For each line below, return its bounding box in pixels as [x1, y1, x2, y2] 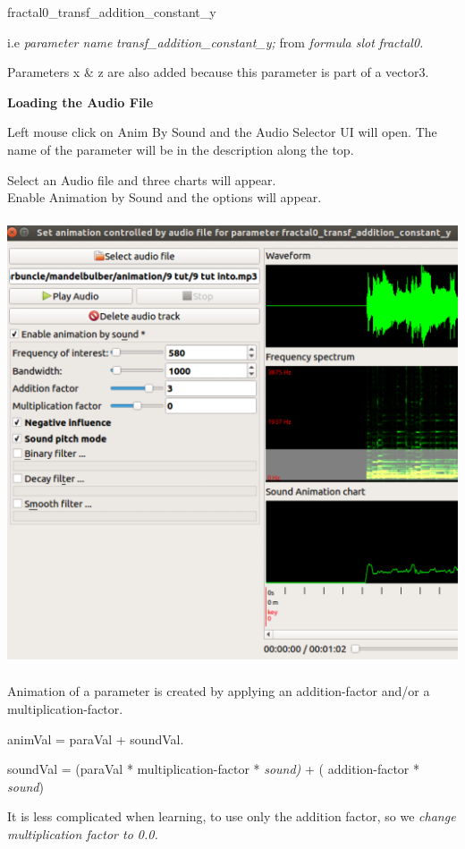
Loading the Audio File [7, 92, 154, 111]
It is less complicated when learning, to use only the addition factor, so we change [7, 807, 456, 826]
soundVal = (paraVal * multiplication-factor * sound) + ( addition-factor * [7, 760, 420, 778]
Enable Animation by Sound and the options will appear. [7, 188, 322, 207]
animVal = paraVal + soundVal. [7, 729, 184, 748]
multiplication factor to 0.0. [7, 824, 158, 843]
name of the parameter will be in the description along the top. [7, 140, 354, 158]
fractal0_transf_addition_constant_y [7, 3, 216, 21]
